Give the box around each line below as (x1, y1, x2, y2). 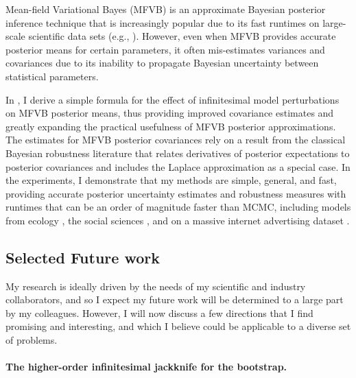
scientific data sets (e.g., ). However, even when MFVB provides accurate (28, 29, 336, 43)
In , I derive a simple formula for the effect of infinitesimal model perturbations (5, 92, 340, 106)
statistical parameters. (5, 69, 99, 83)
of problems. (5, 333, 58, 347)
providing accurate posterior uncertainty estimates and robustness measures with (5, 186, 346, 200)
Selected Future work (5, 246, 160, 268)
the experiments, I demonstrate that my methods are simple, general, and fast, (5, 173, 337, 187)
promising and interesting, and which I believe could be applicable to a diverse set (5, 319, 351, 333)
